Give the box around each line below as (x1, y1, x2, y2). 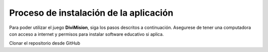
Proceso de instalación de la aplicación (9, 7, 174, 18)
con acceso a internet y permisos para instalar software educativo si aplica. (9, 31, 164, 37)
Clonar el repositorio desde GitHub (9, 40, 80, 46)
